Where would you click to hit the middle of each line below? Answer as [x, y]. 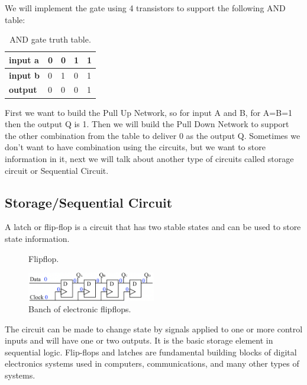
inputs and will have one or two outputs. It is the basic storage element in [139, 340]
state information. [37, 238]
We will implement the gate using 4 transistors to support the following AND [145, 8]
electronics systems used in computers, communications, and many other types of [152, 363]
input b [24, 75]
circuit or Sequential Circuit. [57, 170]
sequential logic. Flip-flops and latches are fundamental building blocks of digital [151, 352]
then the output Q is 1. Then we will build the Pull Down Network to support [147, 124]
